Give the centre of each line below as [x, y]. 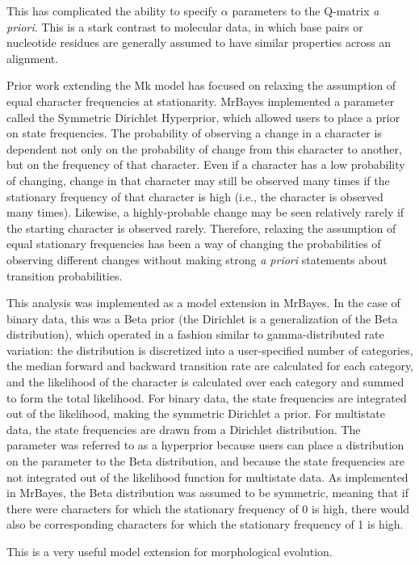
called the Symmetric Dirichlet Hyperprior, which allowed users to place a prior [203, 117]
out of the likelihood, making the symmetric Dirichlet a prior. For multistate [196, 413]
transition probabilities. [65, 275]
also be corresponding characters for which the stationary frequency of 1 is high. [205, 524]
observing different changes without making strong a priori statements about [197, 259]
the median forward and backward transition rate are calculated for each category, [210, 366]
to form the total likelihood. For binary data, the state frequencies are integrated [207, 397]
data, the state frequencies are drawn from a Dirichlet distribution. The [184, 429]
